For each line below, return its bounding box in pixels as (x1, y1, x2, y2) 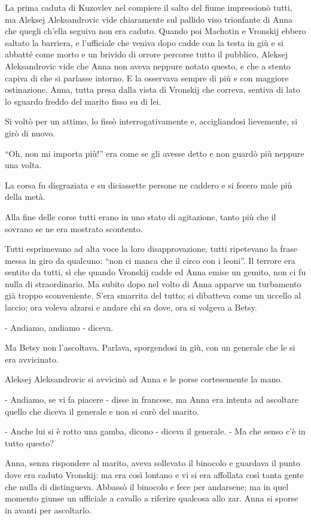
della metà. (5, 190, 45, 203)
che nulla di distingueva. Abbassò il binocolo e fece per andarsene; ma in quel (5, 480, 289, 492)
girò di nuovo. (5, 126, 56, 139)
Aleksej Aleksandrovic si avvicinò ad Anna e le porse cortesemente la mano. (5, 373, 283, 385)
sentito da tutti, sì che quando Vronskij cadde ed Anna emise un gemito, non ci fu (5, 266, 306, 278)
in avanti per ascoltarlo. (5, 503, 92, 516)
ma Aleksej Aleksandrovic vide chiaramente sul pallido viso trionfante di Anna (5, 13, 293, 25)
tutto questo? (5, 436, 54, 449)
